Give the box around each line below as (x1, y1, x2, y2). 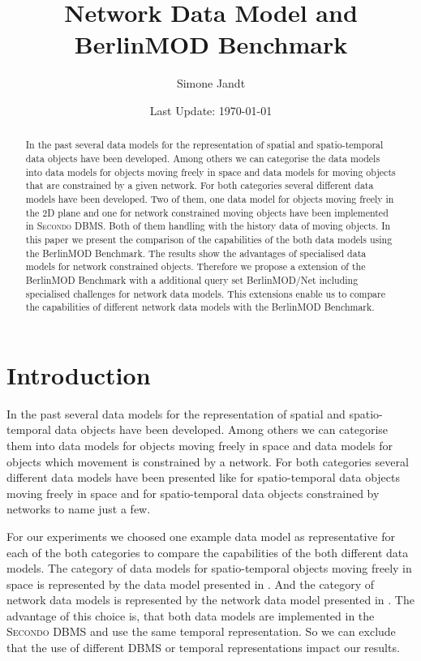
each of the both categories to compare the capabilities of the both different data (6, 543, 409, 560)
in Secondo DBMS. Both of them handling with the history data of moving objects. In (25, 219, 391, 233)
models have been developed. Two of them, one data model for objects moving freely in (25, 191, 394, 205)
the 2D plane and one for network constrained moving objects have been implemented (25, 205, 389, 219)
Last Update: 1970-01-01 (149, 101, 273, 118)
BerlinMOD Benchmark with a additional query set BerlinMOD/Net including (25, 273, 359, 286)
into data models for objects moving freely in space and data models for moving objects (25, 165, 396, 178)
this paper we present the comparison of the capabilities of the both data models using (25, 232, 393, 246)
